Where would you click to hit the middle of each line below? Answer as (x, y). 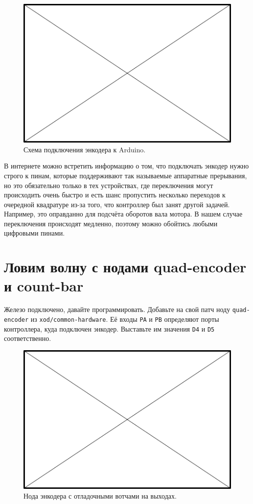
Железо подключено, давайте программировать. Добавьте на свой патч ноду (117, 309)
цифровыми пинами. (34, 233)
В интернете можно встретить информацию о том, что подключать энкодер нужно (126, 166)
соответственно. (28, 338)
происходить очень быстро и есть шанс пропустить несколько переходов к (115, 195)
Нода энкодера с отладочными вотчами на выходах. (100, 495)
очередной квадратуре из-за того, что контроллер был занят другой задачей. (117, 204)
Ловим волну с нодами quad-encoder (125, 267)
